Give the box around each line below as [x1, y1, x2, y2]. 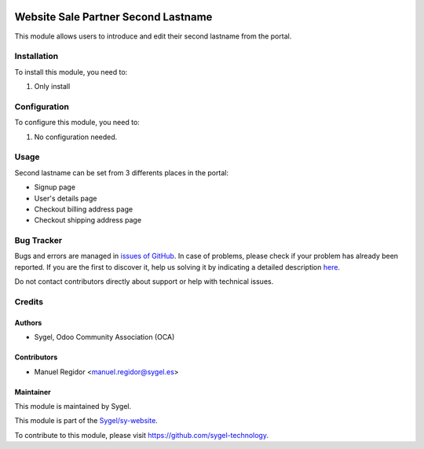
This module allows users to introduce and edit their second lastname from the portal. [14, 31, 292, 41]
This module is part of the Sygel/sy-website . [14, 416, 159, 425]
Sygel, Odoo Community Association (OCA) [34, 333, 175, 342]
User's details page [34, 193, 97, 203]
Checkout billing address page [34, 204, 133, 214]
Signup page [34, 182, 76, 192]
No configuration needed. [34, 132, 118, 142]
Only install [34, 82, 71, 91]
